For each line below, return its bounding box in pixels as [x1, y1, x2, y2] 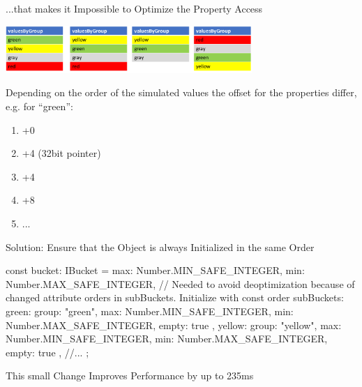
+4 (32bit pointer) [22, 146, 101, 160]
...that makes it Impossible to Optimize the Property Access [6, 1, 263, 15]
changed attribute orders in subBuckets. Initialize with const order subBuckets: [6, 290, 344, 305]
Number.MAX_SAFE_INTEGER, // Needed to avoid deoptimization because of [6, 276, 355, 291]
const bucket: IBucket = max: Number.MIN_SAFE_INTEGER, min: [6, 263, 305, 278]
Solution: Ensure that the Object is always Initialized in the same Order [6, 239, 315, 254]
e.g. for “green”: [6, 98, 73, 113]
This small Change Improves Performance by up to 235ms [6, 368, 254, 383]
